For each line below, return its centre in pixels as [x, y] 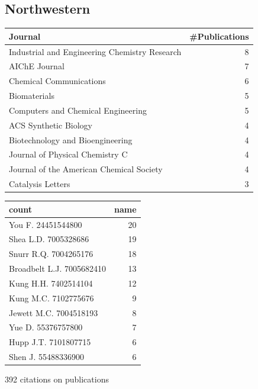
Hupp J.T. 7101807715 [50, 342]
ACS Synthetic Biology [51, 125]
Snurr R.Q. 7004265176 [51, 254]
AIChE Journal [37, 66]
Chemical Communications [57, 81]
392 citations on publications [57, 379]
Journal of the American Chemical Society [86, 169]
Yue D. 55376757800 [46, 327]
